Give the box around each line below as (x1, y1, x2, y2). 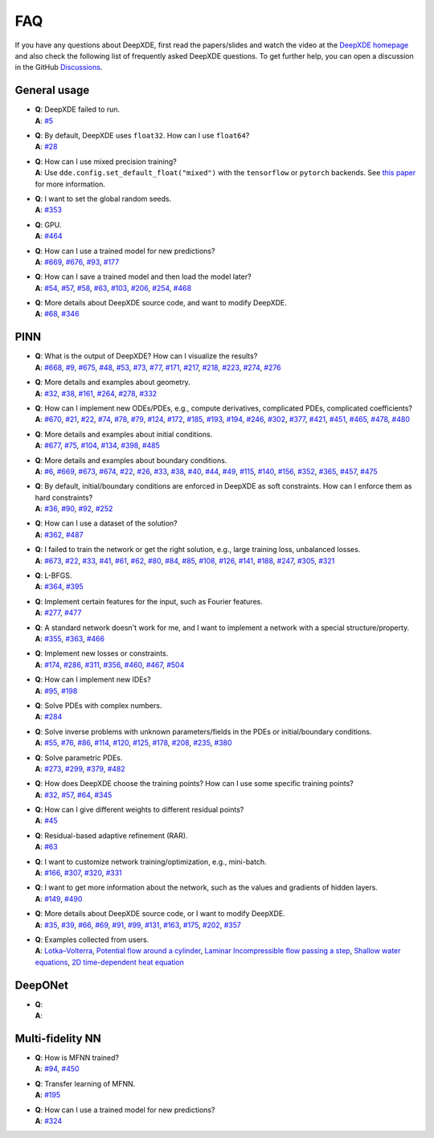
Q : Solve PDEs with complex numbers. (35, 700, 162, 710)
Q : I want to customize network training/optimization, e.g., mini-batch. (35, 857, 267, 866)
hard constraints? (35, 493, 93, 502)
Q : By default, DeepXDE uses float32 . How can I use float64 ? (35, 131, 250, 141)
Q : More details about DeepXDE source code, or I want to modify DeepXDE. (35, 909, 285, 919)
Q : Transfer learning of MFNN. (35, 1079, 136, 1088)
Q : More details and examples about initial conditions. (35, 429, 213, 439)
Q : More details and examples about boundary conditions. (35, 455, 227, 465)
